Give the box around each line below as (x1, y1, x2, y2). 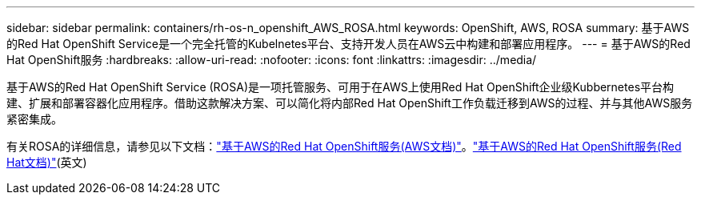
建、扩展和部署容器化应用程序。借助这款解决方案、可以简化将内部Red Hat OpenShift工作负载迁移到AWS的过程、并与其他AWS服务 (6, 96, 693, 110)
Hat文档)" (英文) (6, 155, 87, 169)
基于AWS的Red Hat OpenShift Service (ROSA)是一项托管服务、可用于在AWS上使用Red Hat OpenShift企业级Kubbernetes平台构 (6, 80, 675, 94)
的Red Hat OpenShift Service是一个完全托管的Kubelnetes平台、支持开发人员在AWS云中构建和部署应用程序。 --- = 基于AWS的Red (6, 37, 691, 50)
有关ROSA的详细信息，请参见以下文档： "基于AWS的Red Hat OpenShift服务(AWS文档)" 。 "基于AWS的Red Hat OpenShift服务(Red (6, 139, 682, 153)
